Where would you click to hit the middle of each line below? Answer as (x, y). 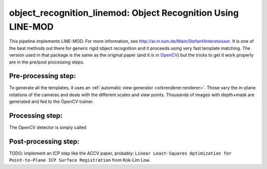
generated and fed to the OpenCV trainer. (51, 101)
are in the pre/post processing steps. (47, 62)
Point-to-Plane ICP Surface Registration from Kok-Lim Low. (80, 160)
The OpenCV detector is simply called (48, 128)
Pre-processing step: (43, 76)
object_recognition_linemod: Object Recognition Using (124, 13)
